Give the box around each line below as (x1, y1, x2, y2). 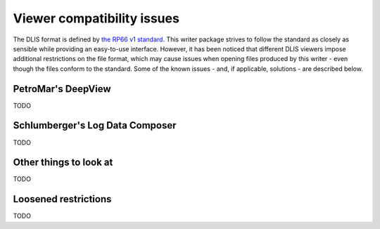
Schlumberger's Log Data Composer (13, 119, 177, 131)
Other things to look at (13, 157, 113, 169)
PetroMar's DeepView (13, 83, 112, 95)
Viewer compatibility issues (13, 11, 179, 26)
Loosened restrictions (13, 193, 112, 205)
